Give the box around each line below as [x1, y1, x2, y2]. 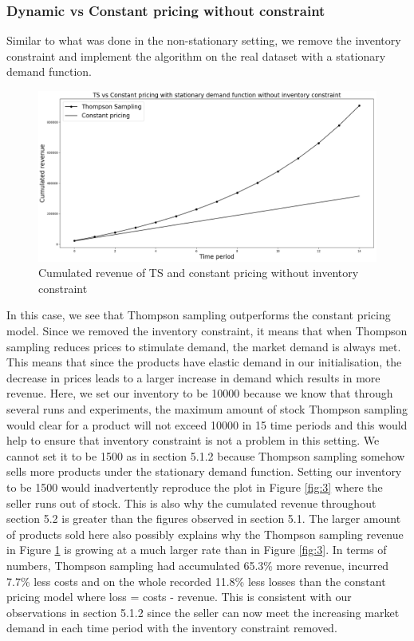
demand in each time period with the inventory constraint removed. [6, 619, 337, 636]
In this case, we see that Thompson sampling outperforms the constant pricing [6, 307, 391, 323]
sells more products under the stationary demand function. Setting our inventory [6, 463, 402, 480]
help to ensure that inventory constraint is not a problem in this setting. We [6, 432, 380, 449]
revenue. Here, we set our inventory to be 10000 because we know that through [6, 385, 393, 402]
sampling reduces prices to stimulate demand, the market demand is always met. [6, 338, 401, 354]
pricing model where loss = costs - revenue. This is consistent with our [6, 588, 352, 605]
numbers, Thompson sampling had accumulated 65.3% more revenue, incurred [6, 556, 389, 573]
